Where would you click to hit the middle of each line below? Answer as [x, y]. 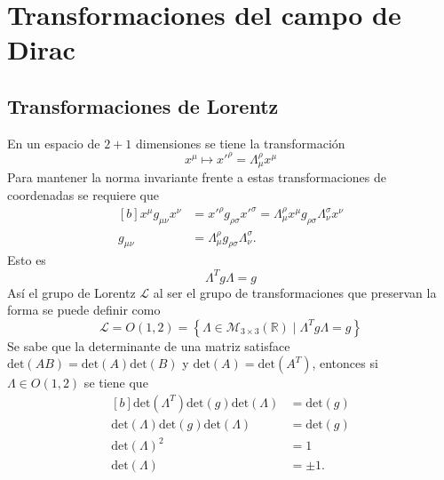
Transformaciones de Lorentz [143, 105]
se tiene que [116, 383]
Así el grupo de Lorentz [71, 292]
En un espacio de [54, 143]
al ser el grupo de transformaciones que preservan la [295, 292]
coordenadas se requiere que [83, 194]
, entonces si [345, 363]
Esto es [27, 260]
